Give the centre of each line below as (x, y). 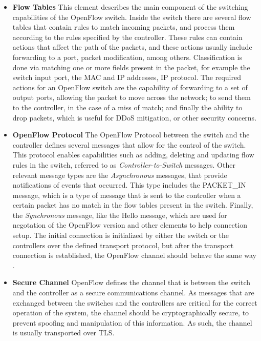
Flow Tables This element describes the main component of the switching (130, 7)
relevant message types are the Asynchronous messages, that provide (120, 175)
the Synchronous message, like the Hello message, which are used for (120, 215)
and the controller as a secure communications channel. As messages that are (133, 293)
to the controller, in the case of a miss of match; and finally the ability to (127, 107)
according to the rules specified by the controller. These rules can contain (127, 37)
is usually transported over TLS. (63, 333)
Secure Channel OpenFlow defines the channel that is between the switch (132, 282)
